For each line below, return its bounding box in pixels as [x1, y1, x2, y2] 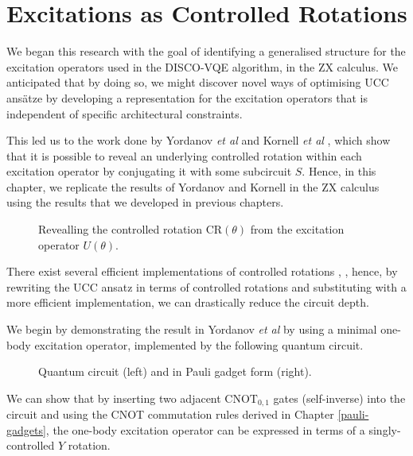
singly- [368, 421, 401, 438]
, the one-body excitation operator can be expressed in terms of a [45, 421, 365, 438]
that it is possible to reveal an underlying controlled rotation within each [6, 147, 362, 164]
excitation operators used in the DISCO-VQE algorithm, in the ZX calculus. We [6, 58, 398, 75]
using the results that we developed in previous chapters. [6, 194, 284, 211]
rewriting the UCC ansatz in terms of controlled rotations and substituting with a [6, 278, 407, 295]
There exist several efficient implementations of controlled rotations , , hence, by [6, 263, 398, 280]
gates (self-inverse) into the [273, 389, 406, 406]
